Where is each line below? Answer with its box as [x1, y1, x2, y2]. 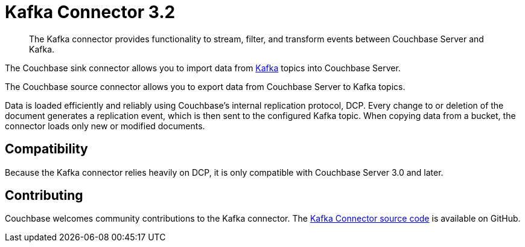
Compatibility [5, 141, 88, 157]
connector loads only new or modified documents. [5, 120, 205, 131]
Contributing [5, 188, 83, 204]
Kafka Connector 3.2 [5, 2, 176, 22]
